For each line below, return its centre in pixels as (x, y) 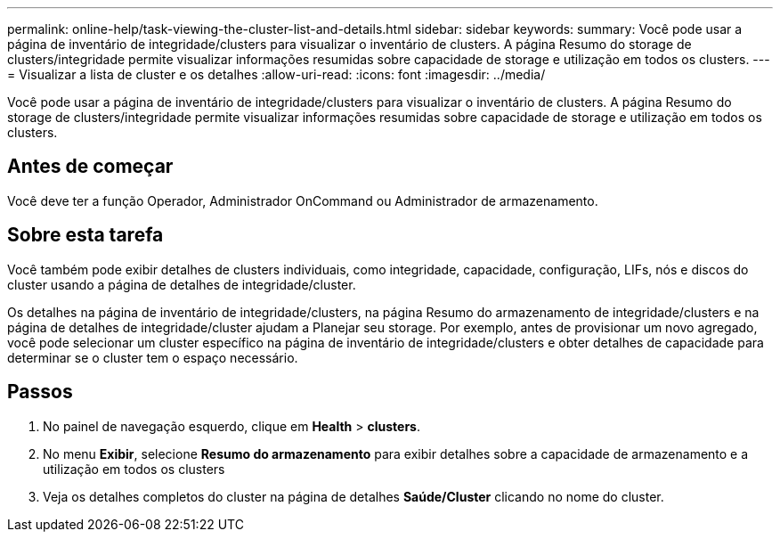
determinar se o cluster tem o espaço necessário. (153, 357)
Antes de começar (90, 167)
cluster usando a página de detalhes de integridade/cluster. (182, 284)
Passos (40, 392)
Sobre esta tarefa (85, 235)
